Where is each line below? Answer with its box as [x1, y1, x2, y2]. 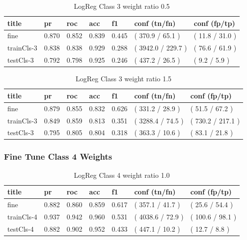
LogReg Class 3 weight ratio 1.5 [76, 73, 172, 84]
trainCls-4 [7, 211, 37, 221]
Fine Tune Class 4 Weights [4, 150, 112, 163]
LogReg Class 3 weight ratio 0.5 [74, 1, 170, 11]
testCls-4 [7, 223, 34, 234]
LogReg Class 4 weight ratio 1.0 [74, 169, 170, 180]
